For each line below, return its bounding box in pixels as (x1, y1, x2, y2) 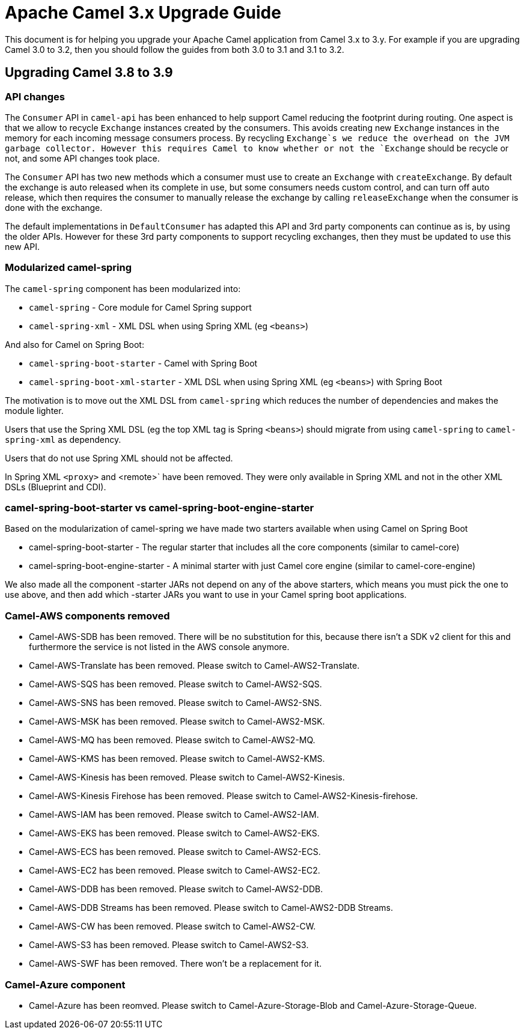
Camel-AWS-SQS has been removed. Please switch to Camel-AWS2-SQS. (29, 679, 322, 690)
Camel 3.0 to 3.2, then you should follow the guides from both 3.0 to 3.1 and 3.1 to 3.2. (5, 44, 344, 55)
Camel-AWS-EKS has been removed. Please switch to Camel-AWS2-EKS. (29, 828, 320, 839)
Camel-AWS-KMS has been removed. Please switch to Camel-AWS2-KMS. (29, 753, 325, 764)
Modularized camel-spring (5, 261, 132, 274)
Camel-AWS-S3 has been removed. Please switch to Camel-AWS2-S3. (29, 940, 309, 950)
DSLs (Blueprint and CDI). (5, 481, 106, 492)
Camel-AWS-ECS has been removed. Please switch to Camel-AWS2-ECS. (29, 847, 321, 857)
